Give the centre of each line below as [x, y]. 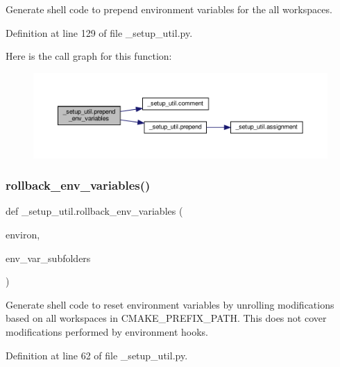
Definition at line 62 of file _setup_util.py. [97, 355]
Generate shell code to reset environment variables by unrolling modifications [170, 304]
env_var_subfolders [48, 258]
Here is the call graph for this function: [89, 56]
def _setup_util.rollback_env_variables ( [94, 211]
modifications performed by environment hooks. [107, 332]
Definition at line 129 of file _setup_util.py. [99, 32]
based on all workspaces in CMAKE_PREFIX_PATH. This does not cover [166, 318]
